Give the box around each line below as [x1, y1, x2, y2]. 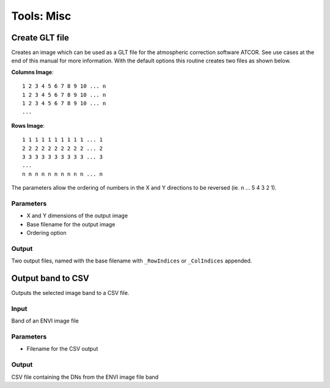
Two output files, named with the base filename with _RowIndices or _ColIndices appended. [11, 257, 252, 264]
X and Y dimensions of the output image [26, 212, 128, 220]
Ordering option [26, 229, 67, 237]
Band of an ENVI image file [11, 317, 79, 324]
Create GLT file [11, 32, 70, 43]
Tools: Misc [11, 9, 71, 23]
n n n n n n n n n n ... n [22, 170, 103, 177]
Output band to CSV [11, 273, 90, 284]
